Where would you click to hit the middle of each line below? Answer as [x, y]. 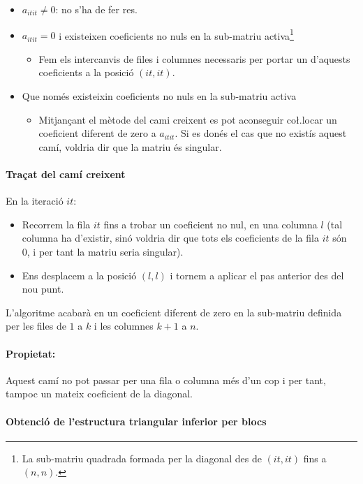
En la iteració [35, 201]
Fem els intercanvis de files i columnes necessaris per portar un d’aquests [194, 58]
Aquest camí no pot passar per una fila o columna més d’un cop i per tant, [166, 380]
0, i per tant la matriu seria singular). [103, 251]
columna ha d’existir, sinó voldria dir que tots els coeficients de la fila [170, 238]
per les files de [36, 326]
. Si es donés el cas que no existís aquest [261, 133]
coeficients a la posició [86, 72]
